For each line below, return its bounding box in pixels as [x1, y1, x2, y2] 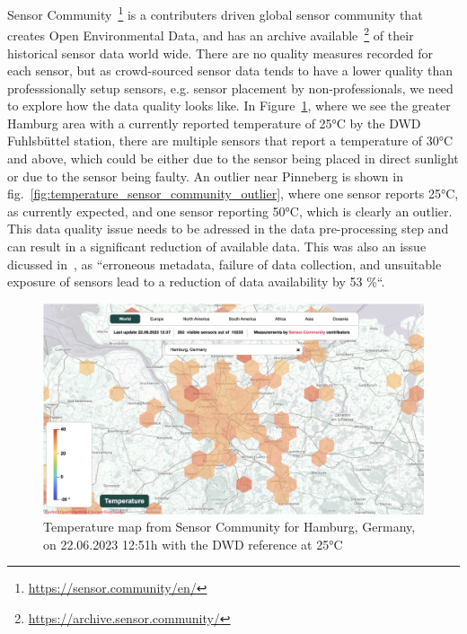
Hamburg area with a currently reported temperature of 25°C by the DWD [7, 113, 421, 132]
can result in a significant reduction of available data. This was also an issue [7, 237, 427, 256]
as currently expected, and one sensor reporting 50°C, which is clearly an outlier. [7, 201, 453, 220]
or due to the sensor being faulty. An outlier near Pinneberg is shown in [7, 166, 403, 185]
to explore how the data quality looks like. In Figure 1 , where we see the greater [7, 96, 451, 115]
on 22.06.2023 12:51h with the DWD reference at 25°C [43, 534, 343, 553]
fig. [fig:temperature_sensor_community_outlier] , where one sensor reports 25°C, [7, 184, 459, 203]
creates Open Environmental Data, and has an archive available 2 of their [7, 23, 414, 44]
